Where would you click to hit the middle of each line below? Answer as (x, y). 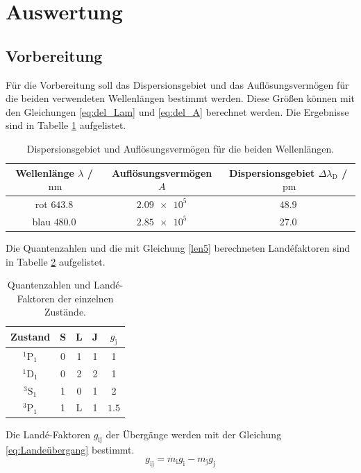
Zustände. (65, 312)
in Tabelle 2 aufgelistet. (56, 261)
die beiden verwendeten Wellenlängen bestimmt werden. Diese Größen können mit (180, 98)
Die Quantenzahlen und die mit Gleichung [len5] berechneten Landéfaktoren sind (178, 247)
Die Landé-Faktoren (48, 434)
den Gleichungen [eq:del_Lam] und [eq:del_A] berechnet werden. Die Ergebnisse (177, 111)
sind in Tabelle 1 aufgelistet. (66, 125)
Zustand (31, 337)
